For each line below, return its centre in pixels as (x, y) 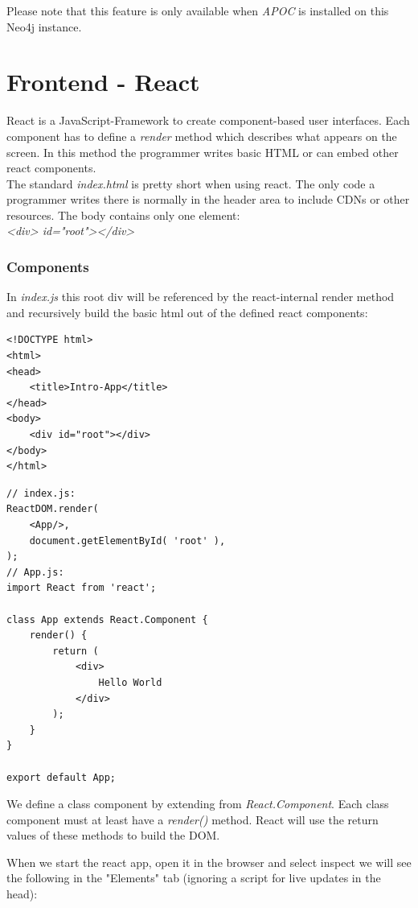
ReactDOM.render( (53, 509)
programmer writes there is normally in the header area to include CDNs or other (208, 199)
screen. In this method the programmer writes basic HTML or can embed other (203, 152)
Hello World (130, 682)
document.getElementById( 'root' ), (127, 541)
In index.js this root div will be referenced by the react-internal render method (201, 297)
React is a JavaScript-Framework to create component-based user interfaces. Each (208, 120)
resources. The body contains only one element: (123, 215)
